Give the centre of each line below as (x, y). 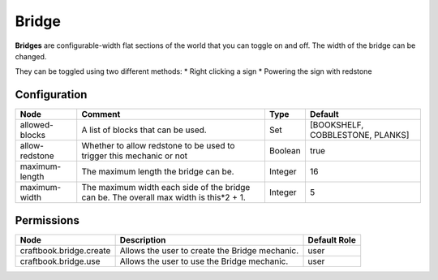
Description (143, 239)
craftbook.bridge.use (60, 261)
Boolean (285, 151)
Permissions (47, 220)
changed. (31, 56)
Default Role (332, 239)
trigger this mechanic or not (135, 156)
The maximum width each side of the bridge (166, 187)
